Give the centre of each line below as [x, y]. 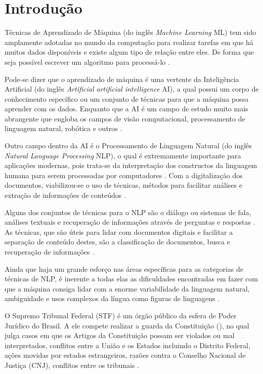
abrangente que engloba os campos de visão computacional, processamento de [125, 118]
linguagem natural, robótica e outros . [63, 128]
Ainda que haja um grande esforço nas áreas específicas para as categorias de [124, 268]
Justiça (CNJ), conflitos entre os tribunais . [72, 365]
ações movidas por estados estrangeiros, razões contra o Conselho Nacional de [125, 355]
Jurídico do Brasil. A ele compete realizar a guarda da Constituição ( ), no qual [127, 325]
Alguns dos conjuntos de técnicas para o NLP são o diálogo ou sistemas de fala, [128, 212]
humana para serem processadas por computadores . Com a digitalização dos [124, 175]
